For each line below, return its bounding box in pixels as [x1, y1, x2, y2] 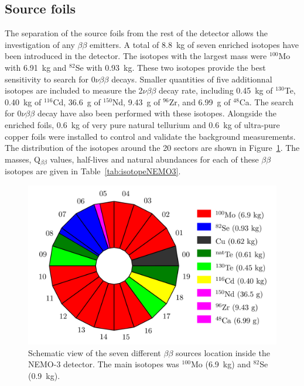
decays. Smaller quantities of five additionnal [111, 73, 272, 85]
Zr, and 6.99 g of [169, 95, 231, 108]
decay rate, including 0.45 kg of [159, 84, 273, 96]
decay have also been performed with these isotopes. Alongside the [37, 107, 276, 119]
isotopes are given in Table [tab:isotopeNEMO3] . [5, 165, 181, 177]
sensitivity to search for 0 [5, 73, 95, 85]
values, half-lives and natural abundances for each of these [50, 153, 259, 165]
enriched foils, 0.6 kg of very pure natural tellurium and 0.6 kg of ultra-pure [5, 118, 280, 130]
